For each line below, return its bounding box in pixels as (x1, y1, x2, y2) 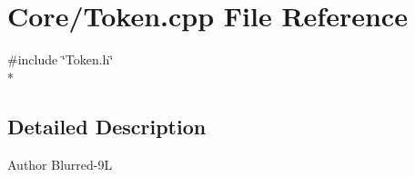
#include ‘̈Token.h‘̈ (7, 50, 114, 69)
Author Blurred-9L (7, 154, 113, 173)
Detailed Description (7, 112, 207, 140)
